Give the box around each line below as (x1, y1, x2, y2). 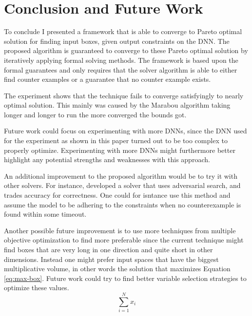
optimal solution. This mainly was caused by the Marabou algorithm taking (4, 100, 231, 110)
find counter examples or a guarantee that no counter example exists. (4, 74, 211, 84)
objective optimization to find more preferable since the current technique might (4, 235, 244, 245)
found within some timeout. (4, 209, 87, 219)
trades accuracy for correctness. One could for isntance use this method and (4, 190, 231, 200)
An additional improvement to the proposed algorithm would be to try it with (4, 170, 237, 181)
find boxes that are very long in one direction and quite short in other (4, 244, 213, 254)
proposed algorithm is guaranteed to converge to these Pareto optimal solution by (4, 45, 248, 56)
